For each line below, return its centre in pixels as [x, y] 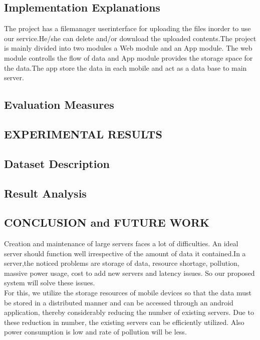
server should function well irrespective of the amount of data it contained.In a [125, 253]
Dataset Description [57, 163]
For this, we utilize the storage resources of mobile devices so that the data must [128, 293]
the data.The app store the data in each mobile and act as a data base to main [125, 67]
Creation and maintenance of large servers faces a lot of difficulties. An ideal [121, 243]
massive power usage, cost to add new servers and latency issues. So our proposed [129, 273]
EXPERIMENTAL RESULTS [83, 134]
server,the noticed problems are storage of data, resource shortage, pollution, [122, 263]
